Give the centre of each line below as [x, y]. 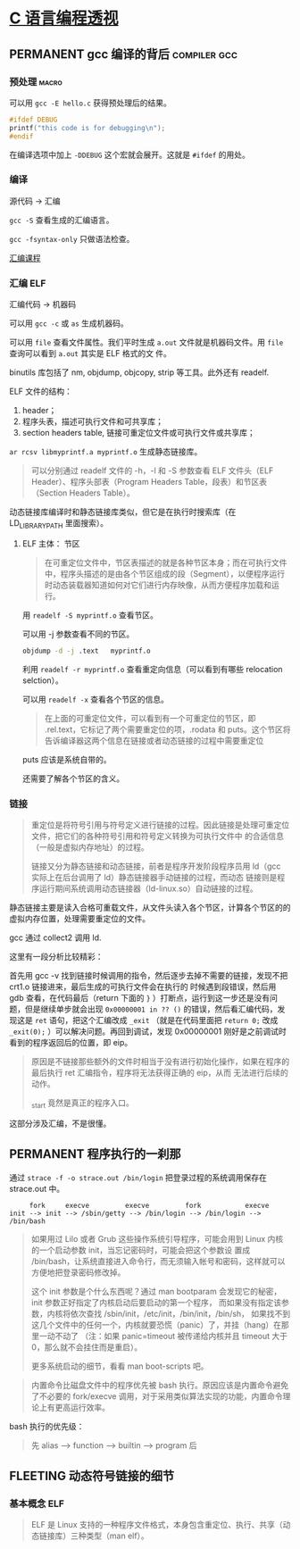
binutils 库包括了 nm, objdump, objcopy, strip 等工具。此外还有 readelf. [139, 372]
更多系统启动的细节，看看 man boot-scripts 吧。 [120, 1366]
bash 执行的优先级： [47, 1426]
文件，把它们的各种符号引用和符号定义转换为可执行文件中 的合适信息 [157, 837]
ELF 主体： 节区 [51, 543]
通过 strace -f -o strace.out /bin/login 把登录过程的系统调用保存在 [138, 1177]
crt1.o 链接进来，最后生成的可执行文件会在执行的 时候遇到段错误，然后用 [143, 987]
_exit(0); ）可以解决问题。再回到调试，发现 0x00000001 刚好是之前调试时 [148, 1031]
